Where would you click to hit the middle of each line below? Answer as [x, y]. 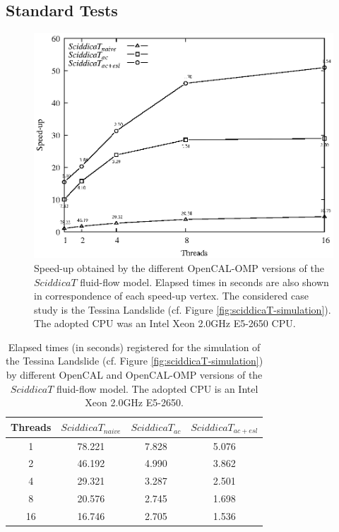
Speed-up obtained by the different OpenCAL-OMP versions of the [179, 267]
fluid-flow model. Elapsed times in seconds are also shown [204, 282]
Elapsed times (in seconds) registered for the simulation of [134, 347]
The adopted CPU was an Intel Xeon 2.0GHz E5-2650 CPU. [165, 323]
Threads [31, 427]
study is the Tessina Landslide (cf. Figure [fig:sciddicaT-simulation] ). [183, 309]
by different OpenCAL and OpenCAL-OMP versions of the [134, 375]
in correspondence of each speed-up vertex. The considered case [171, 296]
